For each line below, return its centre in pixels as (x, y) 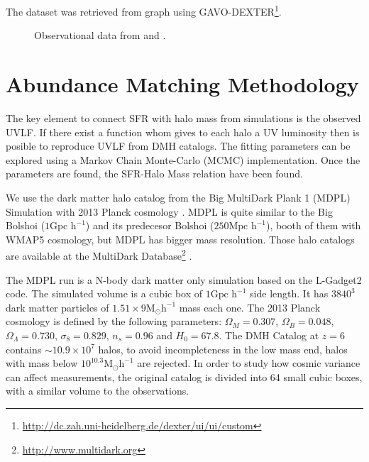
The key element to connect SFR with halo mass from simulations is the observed (183, 117)
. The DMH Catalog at (269, 335)
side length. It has (289, 293)
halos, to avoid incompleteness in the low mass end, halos (223, 349)
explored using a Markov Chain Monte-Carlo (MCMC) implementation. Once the (183, 159)
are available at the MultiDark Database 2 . (99, 254)
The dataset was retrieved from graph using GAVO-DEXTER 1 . (144, 10)
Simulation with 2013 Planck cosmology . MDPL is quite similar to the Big (169, 211)
